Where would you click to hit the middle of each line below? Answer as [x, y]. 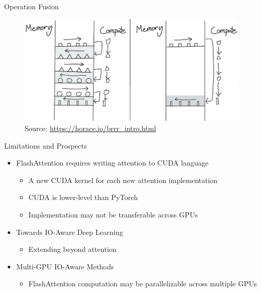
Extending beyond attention [73, 249]
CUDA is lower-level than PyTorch [83, 197]
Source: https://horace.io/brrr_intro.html [91, 128]
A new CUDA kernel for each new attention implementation [123, 180]
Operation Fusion [32, 6]
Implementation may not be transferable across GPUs [113, 214]
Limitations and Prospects [46, 145]
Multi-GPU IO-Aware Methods [65, 266]
